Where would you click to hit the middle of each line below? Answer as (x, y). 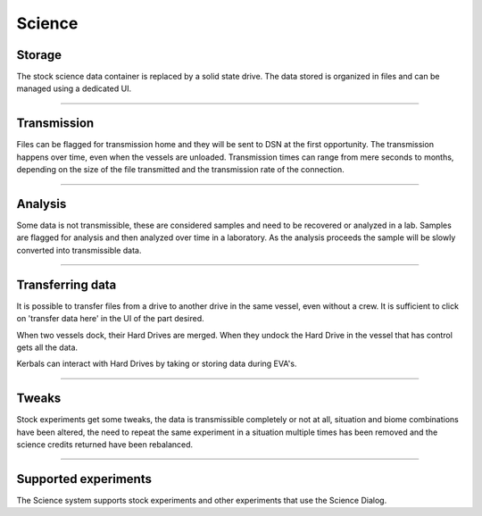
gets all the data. (47, 347)
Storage (39, 55)
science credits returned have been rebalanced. (105, 444)
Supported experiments (84, 479)
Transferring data (66, 284)
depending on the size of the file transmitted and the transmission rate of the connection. (181, 170)
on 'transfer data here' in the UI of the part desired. (110, 319)
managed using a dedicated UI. (74, 88)
